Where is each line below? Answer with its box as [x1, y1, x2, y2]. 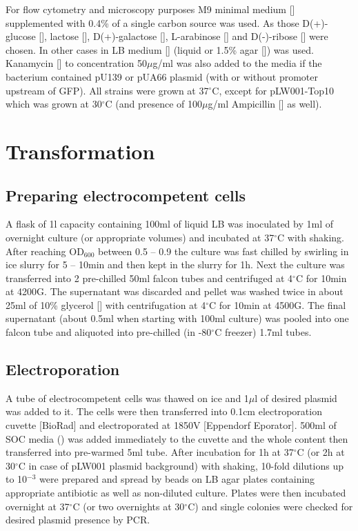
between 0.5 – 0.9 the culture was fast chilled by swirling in [97, 243, 349, 258]
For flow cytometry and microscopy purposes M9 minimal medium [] [6, 2, 295, 16]
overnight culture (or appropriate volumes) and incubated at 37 [6, 230, 275, 244]
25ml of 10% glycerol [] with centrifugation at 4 [6, 297, 206, 312]
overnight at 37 [6, 499, 70, 513]
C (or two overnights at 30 [72, 499, 185, 513]
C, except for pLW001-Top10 [212, 83, 335, 97]
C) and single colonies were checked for [188, 499, 353, 513]
